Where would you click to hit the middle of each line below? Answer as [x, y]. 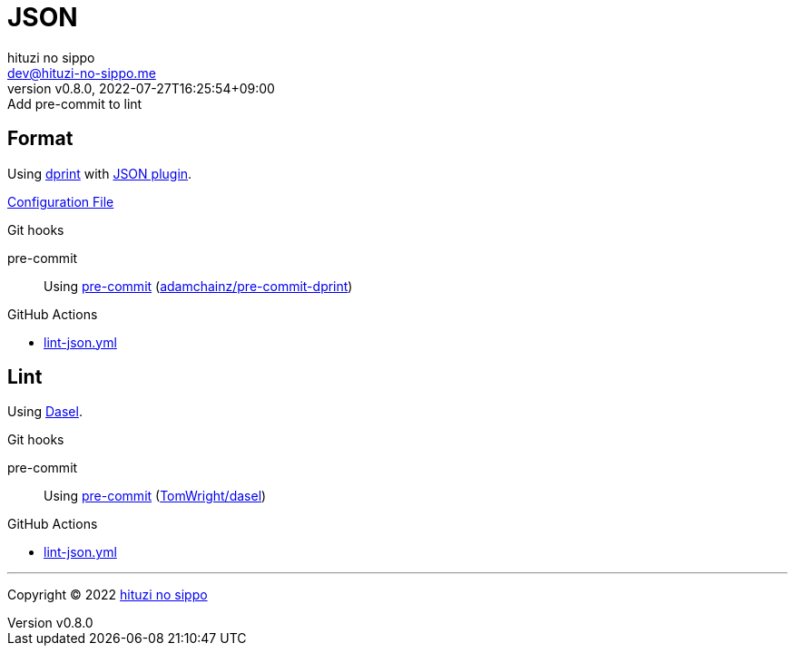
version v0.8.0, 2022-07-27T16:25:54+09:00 [141, 88]
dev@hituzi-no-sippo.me [82, 73]
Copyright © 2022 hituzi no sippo [108, 595]
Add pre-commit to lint [75, 103]
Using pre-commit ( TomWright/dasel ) [155, 496]
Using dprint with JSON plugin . [100, 173]
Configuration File [61, 201]
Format [40, 139]
